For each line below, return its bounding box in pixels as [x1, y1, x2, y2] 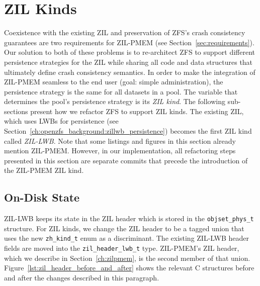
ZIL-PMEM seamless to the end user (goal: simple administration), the [4, 76, 223, 87]
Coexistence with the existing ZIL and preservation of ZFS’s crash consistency [4, 27, 245, 38]
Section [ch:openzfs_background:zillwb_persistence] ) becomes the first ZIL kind [4, 126, 252, 136]
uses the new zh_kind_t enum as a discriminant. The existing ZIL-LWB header [4, 233, 249, 243]
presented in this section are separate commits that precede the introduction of [4, 155, 248, 165]
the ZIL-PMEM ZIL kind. [4, 165, 84, 175]
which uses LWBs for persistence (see [4, 116, 119, 126]
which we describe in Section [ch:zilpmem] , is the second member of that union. [4, 252, 250, 263]
